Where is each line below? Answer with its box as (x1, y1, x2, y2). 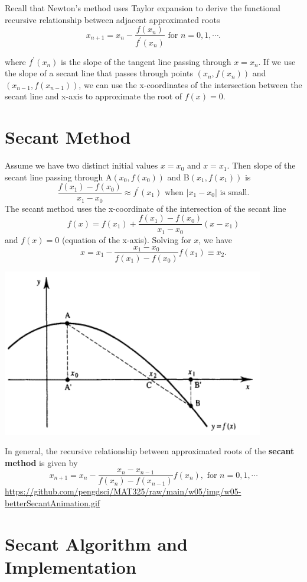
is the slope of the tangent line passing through (61, 55, 231, 67)
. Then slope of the (227, 159, 296, 172)
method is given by (5, 456, 78, 468)
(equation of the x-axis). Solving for (61, 233, 191, 245)
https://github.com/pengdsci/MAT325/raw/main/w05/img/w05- (5, 485, 241, 497)
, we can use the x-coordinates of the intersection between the (79, 78, 302, 90)
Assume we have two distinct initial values (5, 159, 158, 172)
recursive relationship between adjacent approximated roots (5, 13, 220, 25)
